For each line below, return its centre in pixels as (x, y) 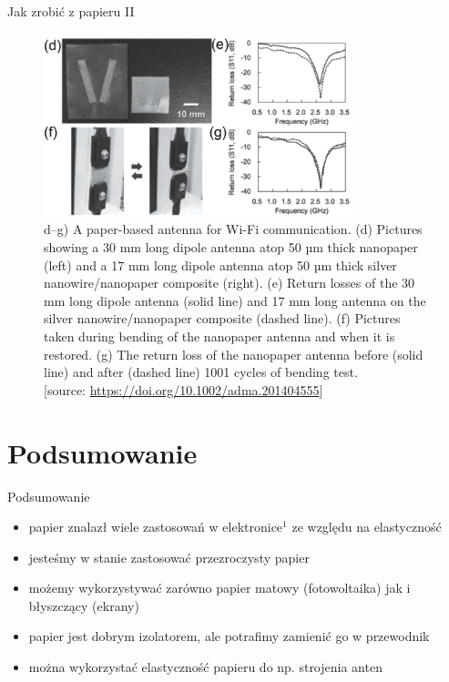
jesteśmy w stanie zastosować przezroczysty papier (169, 557)
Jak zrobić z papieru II (71, 11)
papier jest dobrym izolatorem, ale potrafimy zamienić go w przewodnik (229, 636)
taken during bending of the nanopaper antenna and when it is (219, 336)
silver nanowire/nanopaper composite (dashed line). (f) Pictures (222, 318)
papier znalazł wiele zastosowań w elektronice (156, 527)
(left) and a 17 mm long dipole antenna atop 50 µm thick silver (220, 265)
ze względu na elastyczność (367, 527)
